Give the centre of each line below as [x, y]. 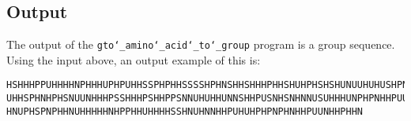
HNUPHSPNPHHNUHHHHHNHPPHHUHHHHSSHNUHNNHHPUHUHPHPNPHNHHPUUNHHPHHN [185, 111]
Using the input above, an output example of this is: [134, 59]
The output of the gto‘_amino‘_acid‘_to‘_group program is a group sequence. [201, 44]
